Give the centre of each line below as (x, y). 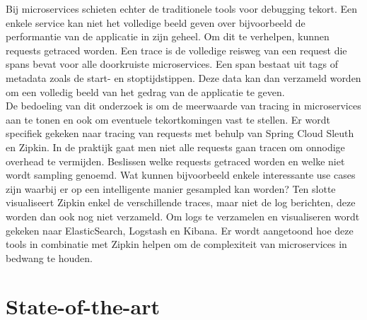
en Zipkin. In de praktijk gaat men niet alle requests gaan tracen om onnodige (175, 147)
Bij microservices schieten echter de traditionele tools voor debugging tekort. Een (182, 8)
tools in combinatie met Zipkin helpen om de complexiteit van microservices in (176, 244)
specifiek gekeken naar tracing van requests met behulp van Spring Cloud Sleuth (180, 133)
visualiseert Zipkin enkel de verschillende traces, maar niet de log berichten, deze (181, 202)
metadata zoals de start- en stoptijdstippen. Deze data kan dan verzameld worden (183, 77)
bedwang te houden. (49, 257)
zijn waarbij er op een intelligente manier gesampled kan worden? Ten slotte (171, 188)
